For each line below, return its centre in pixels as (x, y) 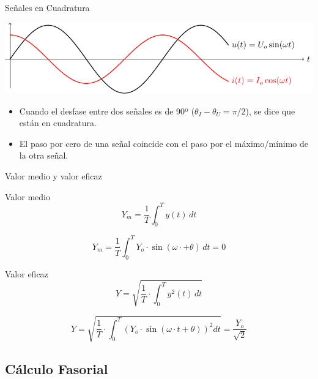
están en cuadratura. (58, 123)
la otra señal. (44, 155)
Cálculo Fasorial (57, 368)
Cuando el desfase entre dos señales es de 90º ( (107, 111)
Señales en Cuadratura (47, 7)
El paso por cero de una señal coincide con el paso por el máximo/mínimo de (164, 143)
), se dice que (270, 111)
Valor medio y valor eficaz (54, 175)
